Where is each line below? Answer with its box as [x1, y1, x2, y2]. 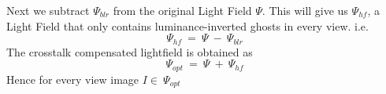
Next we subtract [6, 2, 90, 18]
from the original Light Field [113, 2, 252, 18]
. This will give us [262, 2, 348, 18]
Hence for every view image [6, 70, 139, 87]
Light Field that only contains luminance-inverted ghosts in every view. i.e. [6, 17, 369, 34]
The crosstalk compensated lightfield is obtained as [6, 43, 253, 60]
